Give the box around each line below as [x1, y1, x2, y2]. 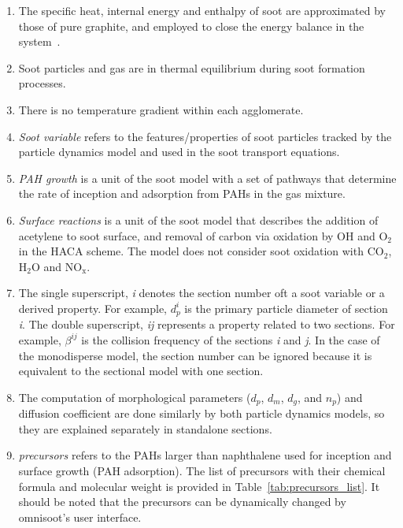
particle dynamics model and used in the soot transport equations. [18, 143, 340, 160]
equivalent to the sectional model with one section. [18, 363, 264, 379]
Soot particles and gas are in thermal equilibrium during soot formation [18, 59, 365, 76]
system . [18, 33, 61, 50]
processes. [18, 75, 66, 91]
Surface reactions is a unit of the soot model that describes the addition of [18, 211, 379, 228]
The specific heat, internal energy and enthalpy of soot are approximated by [18, 2, 386, 18]
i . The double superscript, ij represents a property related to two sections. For [18, 316, 395, 333]
